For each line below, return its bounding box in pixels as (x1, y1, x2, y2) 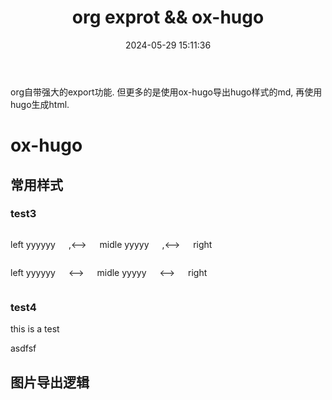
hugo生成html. (10, 98, 70, 110)
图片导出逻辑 (10, 374, 90, 391)
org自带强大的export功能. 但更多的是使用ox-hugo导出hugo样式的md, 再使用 (10, 86, 323, 98)
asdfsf (10, 342, 37, 355)
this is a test (10, 323, 60, 335)
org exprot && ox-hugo (71, 6, 265, 29)
